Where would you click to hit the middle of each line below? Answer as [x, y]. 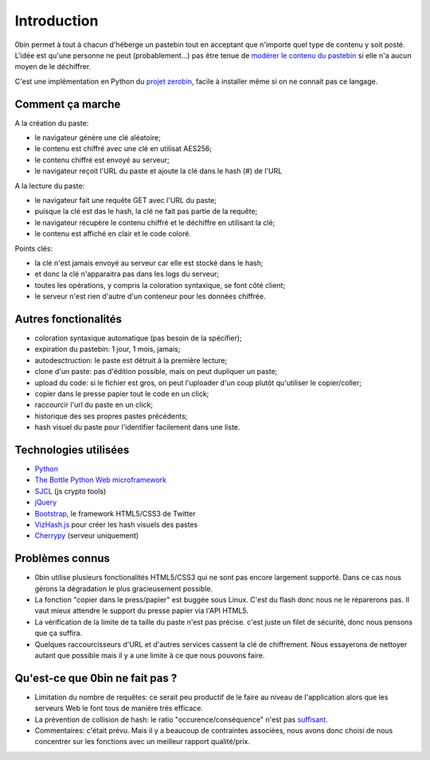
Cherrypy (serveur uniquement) [87, 536]
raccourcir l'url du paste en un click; [94, 405]
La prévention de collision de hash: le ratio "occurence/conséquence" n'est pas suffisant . [181, 719]
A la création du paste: [52, 123]
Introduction [57, 21]
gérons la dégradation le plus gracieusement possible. [124, 588]
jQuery [46, 502]
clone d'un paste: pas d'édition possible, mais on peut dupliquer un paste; [156, 372]
